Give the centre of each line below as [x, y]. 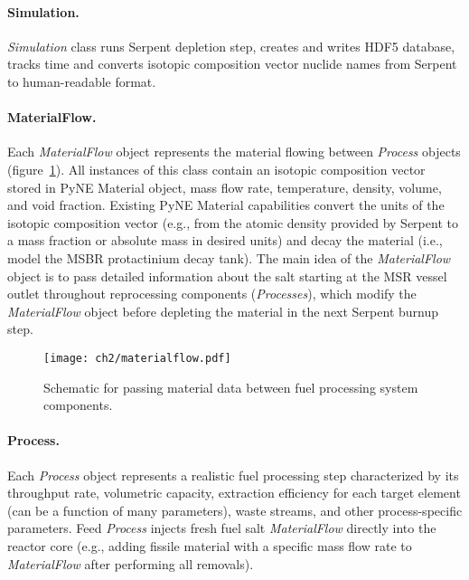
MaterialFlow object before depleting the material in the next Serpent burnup [223, 311]
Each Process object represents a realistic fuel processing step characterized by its [233, 475]
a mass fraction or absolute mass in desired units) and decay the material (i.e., [225, 240]
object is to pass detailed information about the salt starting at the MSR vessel [227, 276]
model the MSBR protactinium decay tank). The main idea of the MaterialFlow [229, 257]
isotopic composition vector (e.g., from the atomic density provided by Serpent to [233, 222]
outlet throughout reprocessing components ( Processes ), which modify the [212, 294]
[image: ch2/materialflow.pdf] [137, 358]
